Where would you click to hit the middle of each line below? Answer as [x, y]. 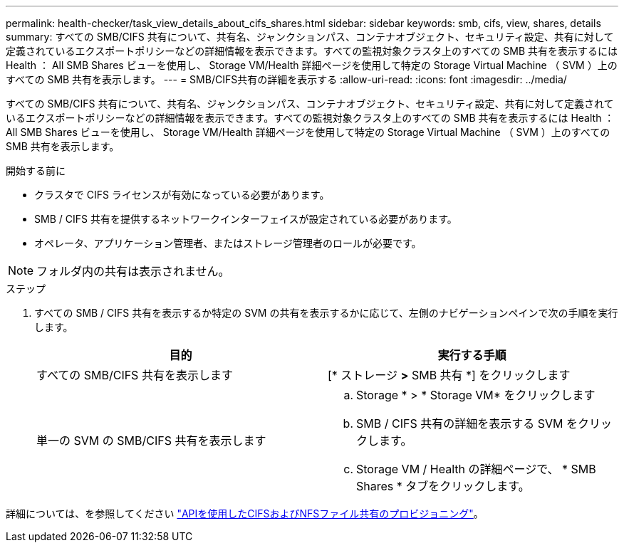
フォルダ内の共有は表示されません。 [133, 271]
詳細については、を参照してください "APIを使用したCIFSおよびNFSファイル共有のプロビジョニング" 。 [245, 513]
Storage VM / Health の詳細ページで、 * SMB [476, 469]
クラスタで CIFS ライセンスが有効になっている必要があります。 [182, 195]
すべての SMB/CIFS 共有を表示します [135, 375]
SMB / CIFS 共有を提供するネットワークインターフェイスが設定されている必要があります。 [246, 219]
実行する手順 [472, 355]
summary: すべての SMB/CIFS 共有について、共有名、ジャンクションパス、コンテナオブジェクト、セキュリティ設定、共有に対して [310, 37]
